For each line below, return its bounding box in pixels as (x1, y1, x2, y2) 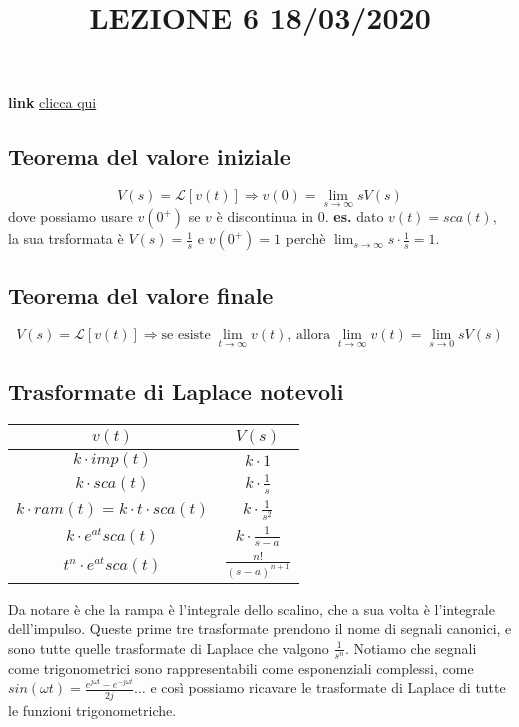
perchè (285, 228, 326, 249)
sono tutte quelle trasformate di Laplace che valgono (8, 637, 329, 658)
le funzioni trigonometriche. (8, 699, 177, 720)
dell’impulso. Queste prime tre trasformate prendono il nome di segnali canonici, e (8, 618, 512, 639)
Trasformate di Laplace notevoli (8, 376, 344, 407)
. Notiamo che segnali (344, 637, 477, 658)
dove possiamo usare (8, 206, 133, 227)
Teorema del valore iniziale (8, 141, 291, 172)
